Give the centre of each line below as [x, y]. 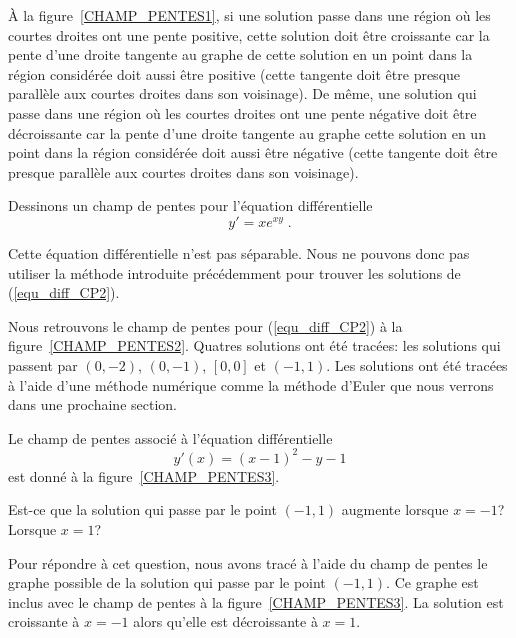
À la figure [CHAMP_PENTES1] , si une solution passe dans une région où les [249, 15]
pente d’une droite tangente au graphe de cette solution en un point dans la [240, 54]
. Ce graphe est [432, 582]
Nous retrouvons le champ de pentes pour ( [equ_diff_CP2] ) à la [205, 325]
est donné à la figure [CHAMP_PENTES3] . [144, 475]
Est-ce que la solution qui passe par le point [142, 509]
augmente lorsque [395, 509]
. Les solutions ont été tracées [417, 364]
